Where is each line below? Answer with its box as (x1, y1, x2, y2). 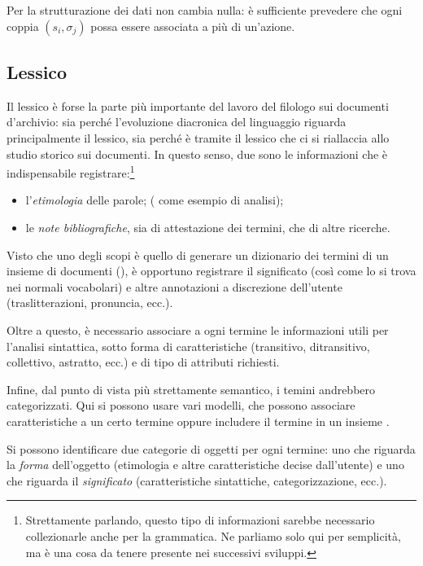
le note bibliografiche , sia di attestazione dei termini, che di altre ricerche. (25, 219, 390, 236)
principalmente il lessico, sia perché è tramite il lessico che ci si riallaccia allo (7, 129, 390, 146)
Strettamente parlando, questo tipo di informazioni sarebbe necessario (25, 511, 375, 529)
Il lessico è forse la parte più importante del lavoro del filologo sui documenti (7, 97, 389, 114)
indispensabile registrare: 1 (7, 162, 135, 181)
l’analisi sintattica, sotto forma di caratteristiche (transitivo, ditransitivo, (7, 337, 370, 354)
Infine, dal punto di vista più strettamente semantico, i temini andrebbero (7, 380, 376, 397)
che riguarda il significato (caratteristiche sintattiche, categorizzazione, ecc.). (7, 472, 387, 489)
